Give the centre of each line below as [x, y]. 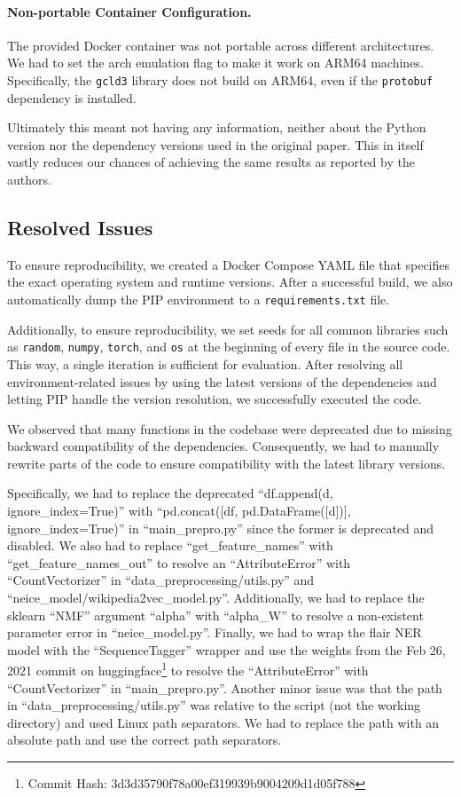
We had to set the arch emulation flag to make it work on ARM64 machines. [215, 63]
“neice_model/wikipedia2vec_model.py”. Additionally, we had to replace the [216, 598]
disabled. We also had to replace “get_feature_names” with [170, 545]
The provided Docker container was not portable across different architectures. [221, 45]
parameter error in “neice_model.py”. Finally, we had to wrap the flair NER [215, 632]
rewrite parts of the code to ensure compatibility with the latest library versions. [227, 463]
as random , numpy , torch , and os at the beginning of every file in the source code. [229, 347]
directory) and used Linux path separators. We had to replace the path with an [223, 722]
